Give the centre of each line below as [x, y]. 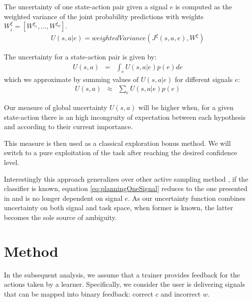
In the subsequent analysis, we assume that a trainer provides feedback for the [122, 274]
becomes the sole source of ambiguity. [60, 217]
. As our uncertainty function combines [187, 198]
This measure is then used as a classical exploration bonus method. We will [117, 143]
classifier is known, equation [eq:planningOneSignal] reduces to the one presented [126, 188]
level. [12, 162]
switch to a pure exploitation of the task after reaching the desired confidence [121, 152]
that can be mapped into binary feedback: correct [79, 293]
